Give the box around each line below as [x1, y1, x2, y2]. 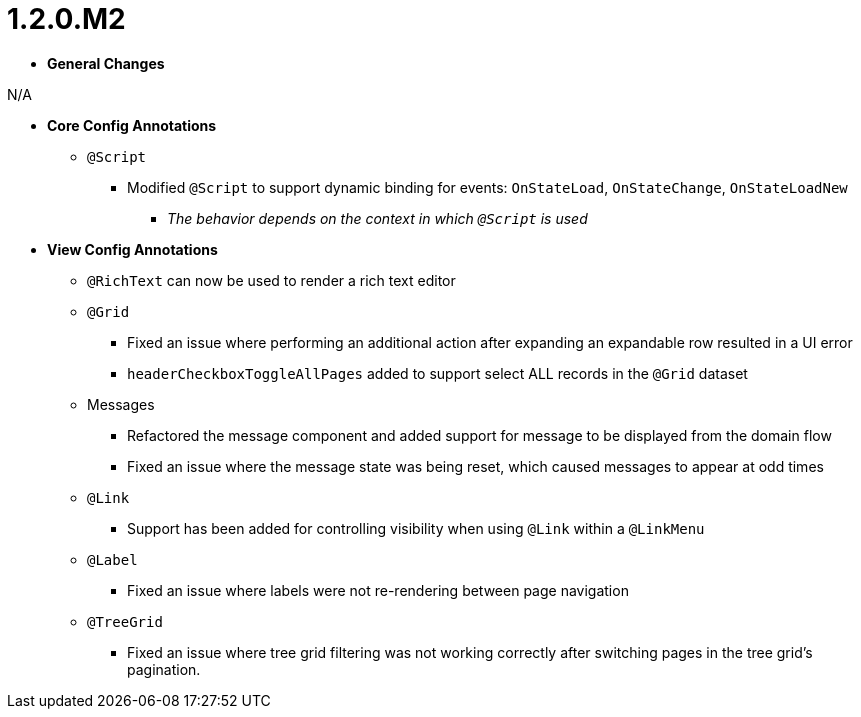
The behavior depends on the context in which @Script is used [167, 209, 588, 227]
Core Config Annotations [47, 116, 217, 134]
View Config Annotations [47, 240, 218, 258]
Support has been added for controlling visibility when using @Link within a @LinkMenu [127, 519, 705, 537]
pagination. [127, 660, 201, 678]
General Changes [47, 54, 165, 72]
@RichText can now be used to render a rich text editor [87, 271, 456, 289]
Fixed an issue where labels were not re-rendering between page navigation [127, 581, 629, 599]
